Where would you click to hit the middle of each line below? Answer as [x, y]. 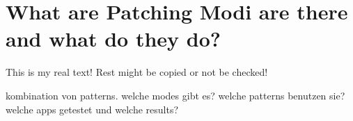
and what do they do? [113, 39]
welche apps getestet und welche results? [92, 109]
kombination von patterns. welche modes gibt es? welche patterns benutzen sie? [175, 95]
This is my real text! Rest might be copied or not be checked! [137, 72]
